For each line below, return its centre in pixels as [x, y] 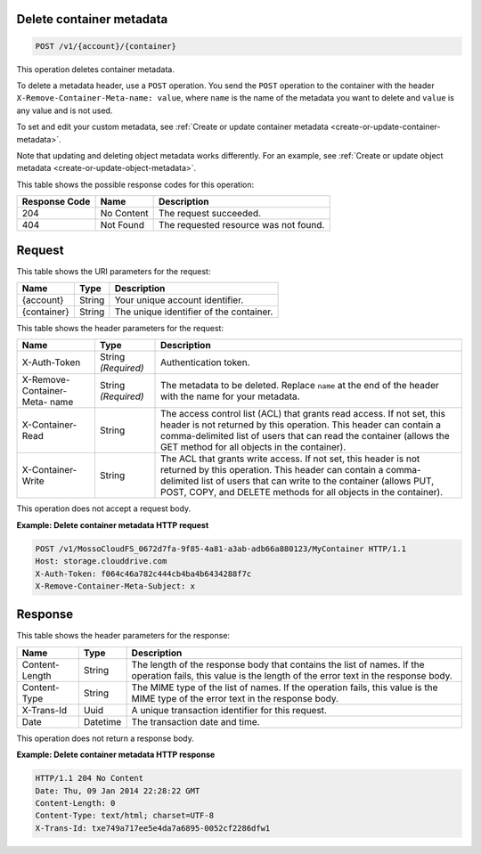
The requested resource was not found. [241, 225]
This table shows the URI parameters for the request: [114, 271]
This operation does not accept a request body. [104, 508]
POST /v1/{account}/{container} [106, 46]
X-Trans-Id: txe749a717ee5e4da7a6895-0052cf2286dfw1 [153, 828]
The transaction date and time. [196, 721]
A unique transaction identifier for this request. [229, 710]
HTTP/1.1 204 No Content [90, 778]
